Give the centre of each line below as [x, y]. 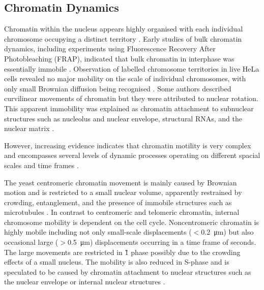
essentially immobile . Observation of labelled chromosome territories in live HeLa [132, 68]
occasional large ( [31, 242]
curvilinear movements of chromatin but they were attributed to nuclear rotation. [131, 98]
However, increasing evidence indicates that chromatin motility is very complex [128, 145]
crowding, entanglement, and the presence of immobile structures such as [118, 202]
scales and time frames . [41, 165]
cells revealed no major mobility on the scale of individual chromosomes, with [125, 78]
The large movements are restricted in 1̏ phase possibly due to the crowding [122, 252]
